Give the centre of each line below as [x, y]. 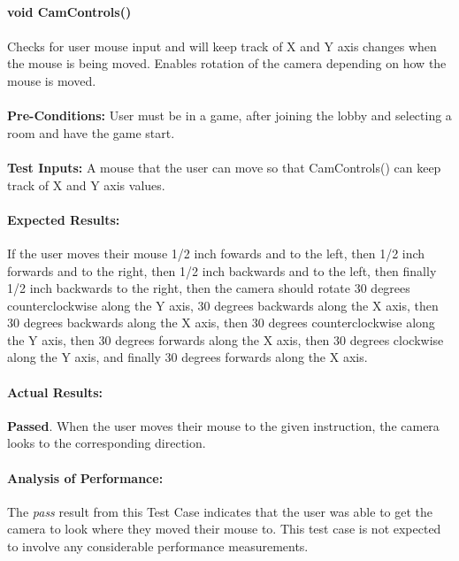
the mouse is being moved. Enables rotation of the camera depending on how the [227, 63]
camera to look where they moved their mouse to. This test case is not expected [224, 529]
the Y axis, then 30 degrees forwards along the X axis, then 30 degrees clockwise [226, 339]
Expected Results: [64, 219]
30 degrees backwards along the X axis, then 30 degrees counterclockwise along [221, 323]
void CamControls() [69, 11]
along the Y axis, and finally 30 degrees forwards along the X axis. [187, 357]
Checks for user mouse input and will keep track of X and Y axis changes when [222, 46]
